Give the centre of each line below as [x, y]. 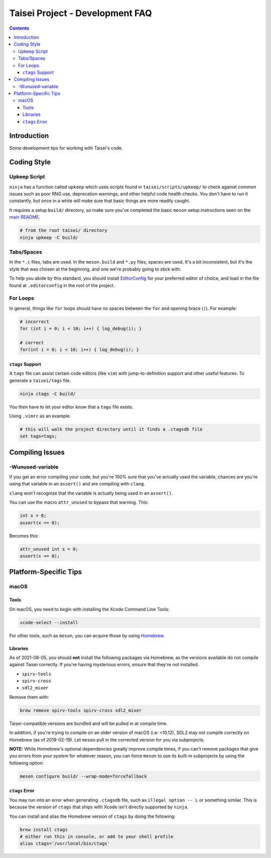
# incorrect [35, 322]
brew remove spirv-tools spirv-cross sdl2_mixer [81, 710]
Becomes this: [24, 536]
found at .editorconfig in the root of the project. [62, 285]
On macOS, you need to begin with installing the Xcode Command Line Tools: [90, 609]
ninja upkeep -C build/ [49, 237]
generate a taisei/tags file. [40, 380]
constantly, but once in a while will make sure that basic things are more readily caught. [100, 201]
